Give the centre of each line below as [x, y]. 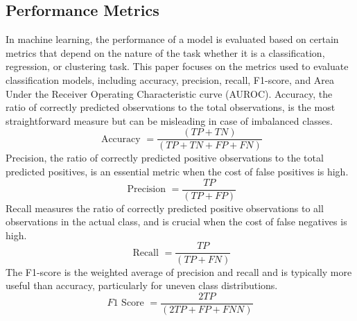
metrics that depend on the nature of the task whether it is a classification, [165, 52]
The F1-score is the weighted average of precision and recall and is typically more [179, 271]
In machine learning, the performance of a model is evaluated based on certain [172, 39]
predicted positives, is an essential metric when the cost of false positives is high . [177, 172]
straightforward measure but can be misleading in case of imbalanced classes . [169, 120]
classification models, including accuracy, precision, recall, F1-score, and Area [170, 79]
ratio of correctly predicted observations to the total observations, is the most [171, 107]
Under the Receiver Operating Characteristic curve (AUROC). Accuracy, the [169, 93]
